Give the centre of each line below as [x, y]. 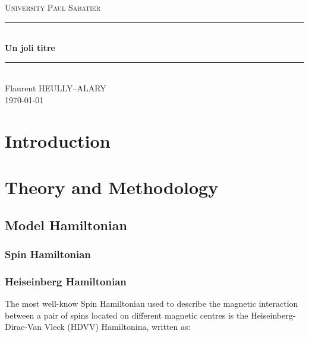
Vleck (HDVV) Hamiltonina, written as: [117, 327]
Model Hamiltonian [66, 225]
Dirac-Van [23, 327]
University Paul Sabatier [53, 7]
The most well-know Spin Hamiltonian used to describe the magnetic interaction [152, 303]
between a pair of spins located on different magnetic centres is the [127, 315]
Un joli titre [30, 48]
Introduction [58, 140]
